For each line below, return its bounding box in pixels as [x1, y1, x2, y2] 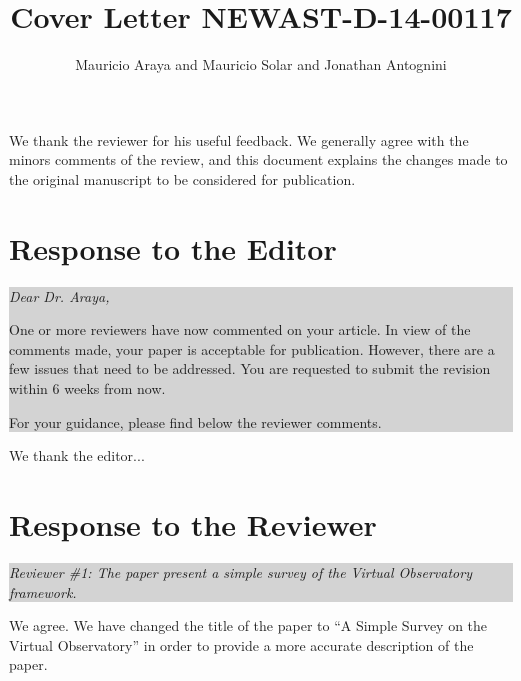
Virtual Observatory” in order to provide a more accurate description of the [9, 634, 474, 655]
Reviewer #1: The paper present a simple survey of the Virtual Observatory [9, 561, 472, 582]
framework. [9, 581, 77, 602]
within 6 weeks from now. [9, 378, 166, 398]
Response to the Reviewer [9, 503, 377, 544]
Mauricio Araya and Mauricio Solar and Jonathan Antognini [75, 54, 447, 75]
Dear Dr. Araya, [9, 285, 110, 306]
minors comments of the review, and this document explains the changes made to [9, 149, 508, 170]
